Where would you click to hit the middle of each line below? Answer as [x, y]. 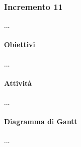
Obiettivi [20, 44]
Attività [18, 83]
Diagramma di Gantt [41, 121]
